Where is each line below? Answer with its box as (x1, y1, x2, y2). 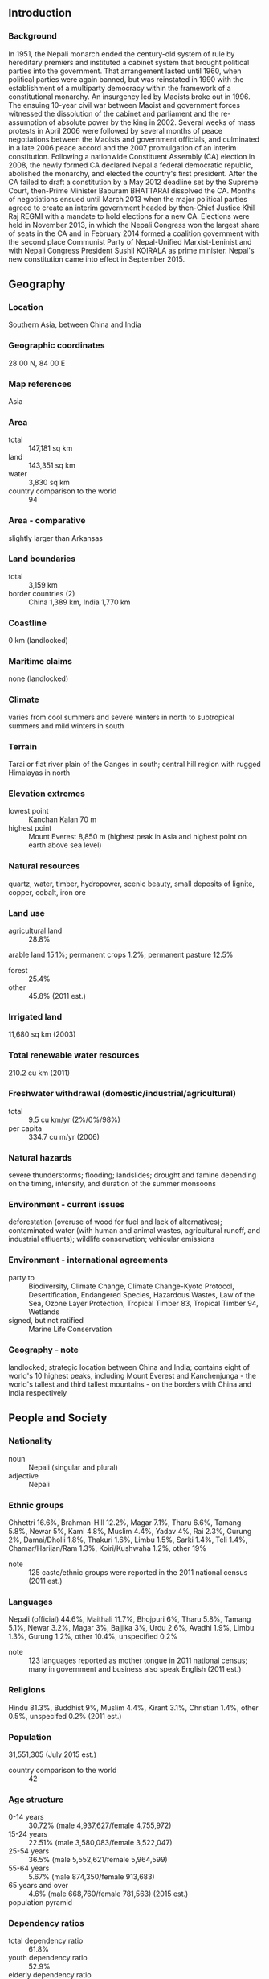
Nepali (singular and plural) (28, 1462, 118, 1472)
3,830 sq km (28, 478, 70, 488)
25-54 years (8, 1846, 50, 1856)
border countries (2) (8, 588, 75, 598)
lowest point (8, 806, 50, 816)
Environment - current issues (8, 1199, 125, 1210)
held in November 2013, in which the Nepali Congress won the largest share (8, 220, 259, 229)
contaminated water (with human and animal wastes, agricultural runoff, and (8, 1226, 261, 1235)
